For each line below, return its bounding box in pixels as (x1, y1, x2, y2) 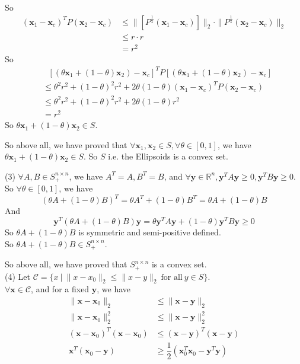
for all (161, 273, 183, 282)
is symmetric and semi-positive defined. (78, 226, 221, 238)
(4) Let (5, 270, 30, 282)
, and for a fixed (31, 283, 90, 295)
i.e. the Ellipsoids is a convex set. (108, 150, 228, 162)
